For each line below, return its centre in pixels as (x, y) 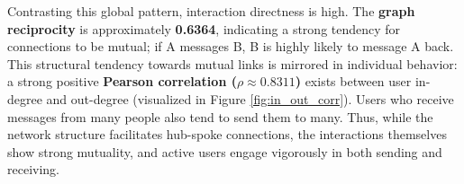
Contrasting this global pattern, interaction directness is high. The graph (211, 11)
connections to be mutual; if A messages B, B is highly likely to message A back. (231, 46)
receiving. (33, 169)
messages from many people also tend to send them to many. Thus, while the (220, 116)
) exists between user (353, 81)
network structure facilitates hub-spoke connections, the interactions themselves (227, 134)
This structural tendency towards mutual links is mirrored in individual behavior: (232, 63)
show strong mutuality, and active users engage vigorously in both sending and (225, 151)
